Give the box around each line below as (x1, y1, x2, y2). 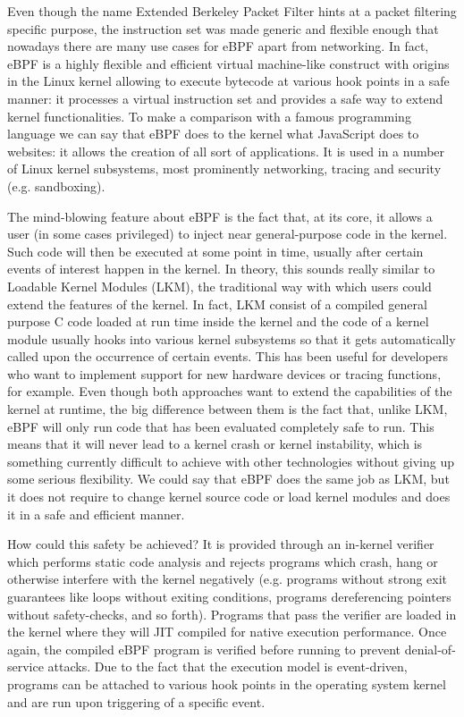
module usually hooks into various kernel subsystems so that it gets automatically (7, 329, 456, 348)
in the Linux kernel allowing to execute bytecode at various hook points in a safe (7, 72, 450, 90)
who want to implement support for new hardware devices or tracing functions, (7, 364, 442, 383)
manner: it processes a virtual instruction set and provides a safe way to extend (7, 89, 443, 107)
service (7, 657, 44, 676)
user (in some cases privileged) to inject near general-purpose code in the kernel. (7, 224, 448, 243)
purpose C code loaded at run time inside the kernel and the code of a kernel (7, 312, 429, 331)
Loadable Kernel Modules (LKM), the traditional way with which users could (7, 276, 432, 295)
